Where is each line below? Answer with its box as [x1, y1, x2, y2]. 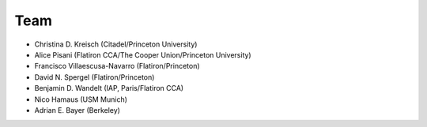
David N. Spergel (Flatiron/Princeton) [34, 72, 155, 82]
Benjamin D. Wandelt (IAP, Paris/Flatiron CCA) [34, 84, 184, 93]
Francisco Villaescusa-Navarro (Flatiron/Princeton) [34, 62, 201, 71]
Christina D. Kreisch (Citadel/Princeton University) [34, 39, 198, 49]
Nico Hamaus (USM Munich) [34, 95, 128, 104]
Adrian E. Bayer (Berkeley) [34, 105, 120, 114]
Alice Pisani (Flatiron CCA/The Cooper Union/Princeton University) [34, 50, 252, 59]
